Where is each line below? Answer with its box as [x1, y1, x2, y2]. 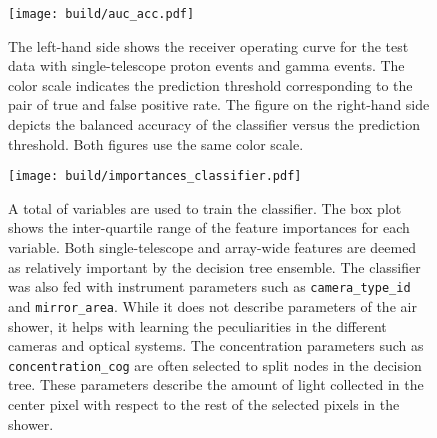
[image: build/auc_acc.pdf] [8, 7, 195, 21]
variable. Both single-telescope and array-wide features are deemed [8, 237, 417, 258]
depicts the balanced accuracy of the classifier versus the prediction [8, 114, 420, 135]
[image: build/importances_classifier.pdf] [8, 169, 302, 184]
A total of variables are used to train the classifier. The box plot [8, 197, 402, 218]
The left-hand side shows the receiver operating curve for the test [8, 35, 409, 56]
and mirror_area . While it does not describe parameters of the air [8, 295, 417, 316]
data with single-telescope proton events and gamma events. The [8, 55, 405, 76]
